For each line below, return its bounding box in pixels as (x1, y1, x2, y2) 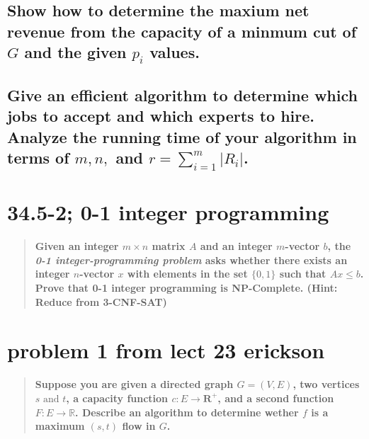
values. (149, 41, 200, 63)
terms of (7, 146, 69, 168)
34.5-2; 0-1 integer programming (7, 198, 329, 227)
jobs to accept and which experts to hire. (7, 105, 315, 127)
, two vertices (293, 377, 360, 392)
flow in (122, 418, 156, 433)
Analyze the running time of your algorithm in (7, 125, 357, 147)
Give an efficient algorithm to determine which (7, 84, 358, 106)
